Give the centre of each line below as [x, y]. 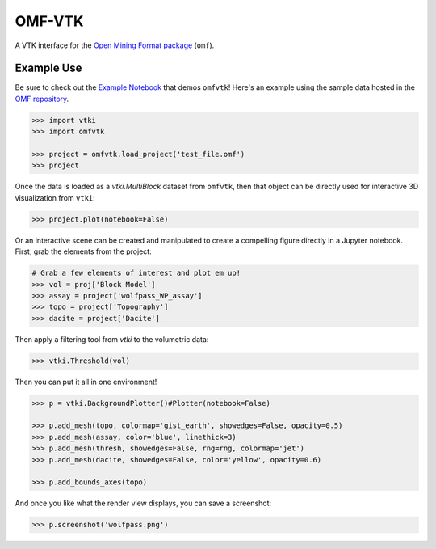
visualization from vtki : [55, 197]
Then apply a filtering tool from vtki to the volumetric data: [112, 339]
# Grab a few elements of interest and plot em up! [136, 273]
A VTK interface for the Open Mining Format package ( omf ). [115, 45]
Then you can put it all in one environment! [86, 382]
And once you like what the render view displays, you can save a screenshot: [143, 503]
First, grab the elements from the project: [84, 251]
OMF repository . [42, 99]
